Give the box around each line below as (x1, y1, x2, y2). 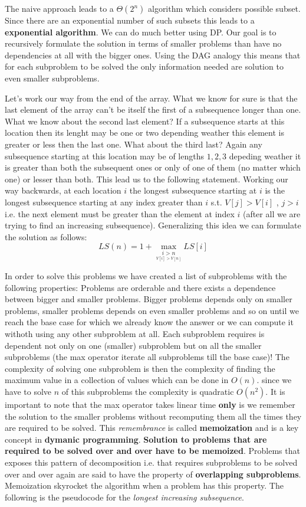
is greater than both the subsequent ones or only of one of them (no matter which (5, 161, 301, 174)
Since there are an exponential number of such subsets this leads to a (5, 14, 255, 26)
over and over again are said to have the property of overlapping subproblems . (5, 467, 301, 480)
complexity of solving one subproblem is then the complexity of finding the (5, 362, 275, 374)
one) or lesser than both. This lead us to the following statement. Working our (5, 172, 288, 185)
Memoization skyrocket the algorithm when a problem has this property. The (5, 479, 284, 492)
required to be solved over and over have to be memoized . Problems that (5, 444, 300, 457)
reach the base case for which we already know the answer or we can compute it (5, 316, 294, 328)
